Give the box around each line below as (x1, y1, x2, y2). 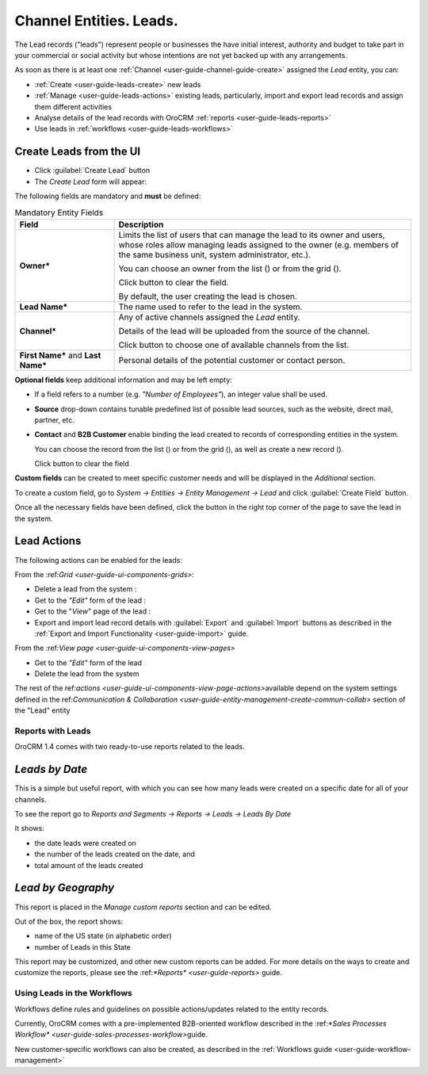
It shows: (14, 824, 45, 833)
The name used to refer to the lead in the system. (118, 301, 303, 312)
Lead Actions (14, 534, 82, 548)
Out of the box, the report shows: (14, 916, 124, 926)
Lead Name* (19, 301, 68, 312)
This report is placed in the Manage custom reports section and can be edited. (14, 902, 272, 912)
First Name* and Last (19, 350, 101, 361)
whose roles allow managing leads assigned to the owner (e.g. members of (118, 239, 399, 250)
